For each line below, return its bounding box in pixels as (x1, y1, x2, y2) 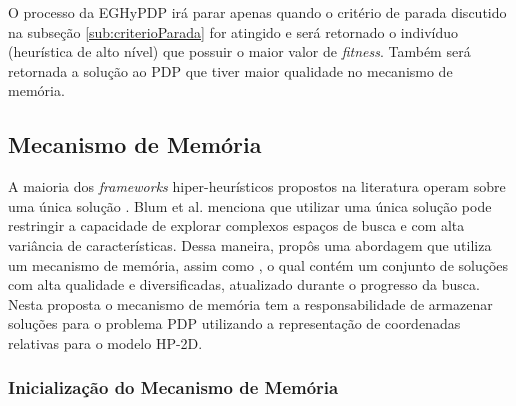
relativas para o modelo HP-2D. (8, 332, 203, 353)
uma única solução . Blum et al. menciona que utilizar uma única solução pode (8, 195, 492, 216)
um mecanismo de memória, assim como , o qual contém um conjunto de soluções (8, 254, 509, 275)
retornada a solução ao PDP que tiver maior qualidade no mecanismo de (8, 60, 453, 81)
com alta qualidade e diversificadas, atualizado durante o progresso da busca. (8, 274, 480, 295)
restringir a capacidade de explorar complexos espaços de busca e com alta (8, 215, 465, 236)
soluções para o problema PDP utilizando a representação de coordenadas (8, 313, 461, 334)
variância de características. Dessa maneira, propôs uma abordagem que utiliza (8, 234, 492, 255)
